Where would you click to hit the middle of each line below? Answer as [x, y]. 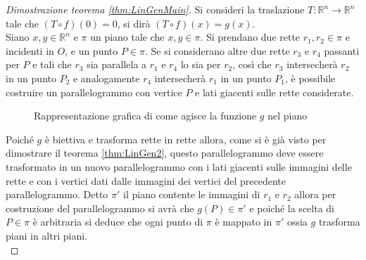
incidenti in [30, 50]
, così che [252, 64]
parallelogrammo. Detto [57, 194]
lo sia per [201, 64]
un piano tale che [127, 37]
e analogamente [106, 78]
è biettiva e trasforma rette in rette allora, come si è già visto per [185, 139]
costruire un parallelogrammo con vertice [94, 92]
